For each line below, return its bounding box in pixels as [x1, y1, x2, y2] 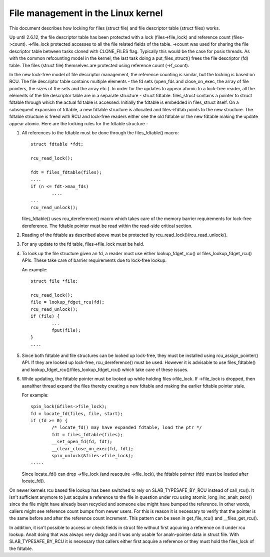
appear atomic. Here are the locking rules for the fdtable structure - [9, 120, 148, 126]
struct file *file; [30, 278, 78, 284]
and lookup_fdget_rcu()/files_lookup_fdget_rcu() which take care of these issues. [21, 366, 188, 373]
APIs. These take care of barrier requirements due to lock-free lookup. [21, 257, 167, 263]
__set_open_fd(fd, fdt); [51, 439, 112, 445]
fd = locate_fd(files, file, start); [30, 411, 123, 416]
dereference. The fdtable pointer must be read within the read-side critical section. [21, 223, 192, 229]
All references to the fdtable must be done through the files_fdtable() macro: [21, 130, 179, 136]
